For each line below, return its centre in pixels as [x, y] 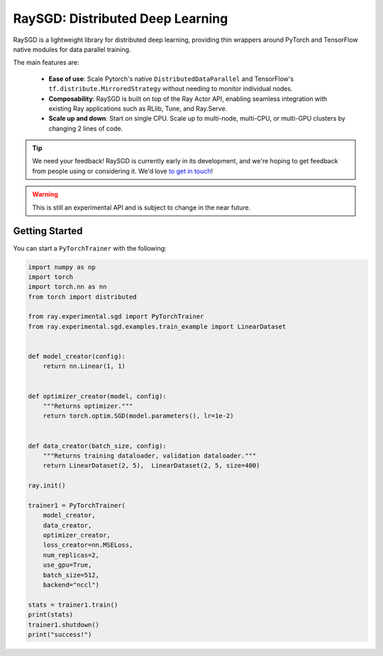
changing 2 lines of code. [86, 129]
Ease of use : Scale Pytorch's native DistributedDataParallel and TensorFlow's [171, 79]
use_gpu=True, [67, 565]
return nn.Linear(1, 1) [84, 366]
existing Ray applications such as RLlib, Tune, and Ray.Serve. [138, 108]
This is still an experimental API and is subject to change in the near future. [141, 207]
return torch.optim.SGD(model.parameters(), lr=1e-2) [138, 416]
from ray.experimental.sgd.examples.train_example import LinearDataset [157, 326]
